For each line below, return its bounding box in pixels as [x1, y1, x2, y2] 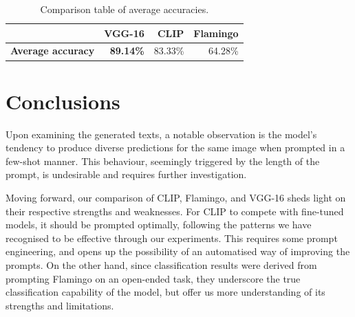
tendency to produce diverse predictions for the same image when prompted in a [6, 140, 345, 155]
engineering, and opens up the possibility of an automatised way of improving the [6, 244, 350, 259]
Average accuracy [10, 43, 95, 58]
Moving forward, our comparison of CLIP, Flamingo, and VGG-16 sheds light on [6, 190, 346, 205]
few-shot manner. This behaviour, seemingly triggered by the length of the [6, 153, 320, 168]
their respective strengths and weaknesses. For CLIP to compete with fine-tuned [6, 204, 344, 218]
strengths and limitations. [6, 298, 114, 312]
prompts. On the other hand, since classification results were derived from [6, 258, 317, 272]
